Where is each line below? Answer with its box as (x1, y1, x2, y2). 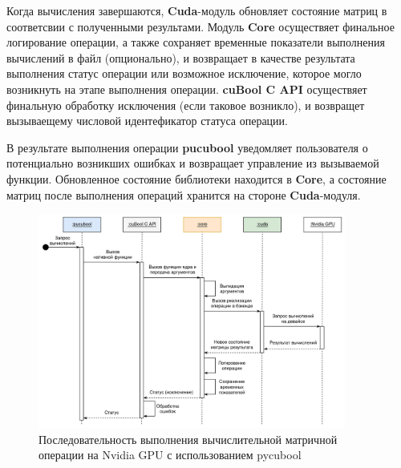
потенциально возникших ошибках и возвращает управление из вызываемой (6, 155, 379, 171)
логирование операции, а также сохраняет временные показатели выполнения (6, 34, 385, 50)
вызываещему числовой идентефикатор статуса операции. (6, 112, 288, 129)
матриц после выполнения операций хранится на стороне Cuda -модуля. (6, 186, 361, 203)
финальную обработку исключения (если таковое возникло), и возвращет (6, 96, 365, 113)
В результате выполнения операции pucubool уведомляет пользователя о (6, 139, 368, 155)
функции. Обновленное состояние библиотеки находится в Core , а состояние (6, 170, 387, 187)
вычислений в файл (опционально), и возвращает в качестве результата (6, 49, 355, 66)
